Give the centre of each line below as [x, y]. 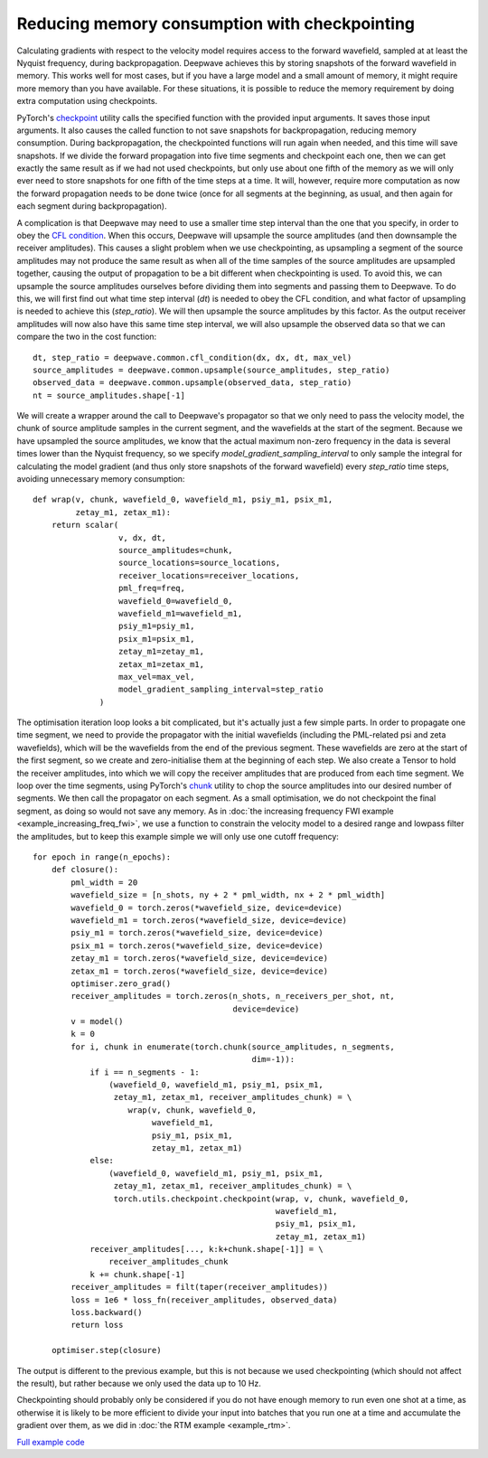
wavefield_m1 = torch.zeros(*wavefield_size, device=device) [209, 920]
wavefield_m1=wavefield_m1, [180, 613]
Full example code [51, 1442]
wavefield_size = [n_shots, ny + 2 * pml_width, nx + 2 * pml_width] [228, 895]
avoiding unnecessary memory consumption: [101, 479]
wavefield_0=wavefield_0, [176, 601]
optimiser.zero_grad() [121, 983]
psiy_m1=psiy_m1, [156, 626]
